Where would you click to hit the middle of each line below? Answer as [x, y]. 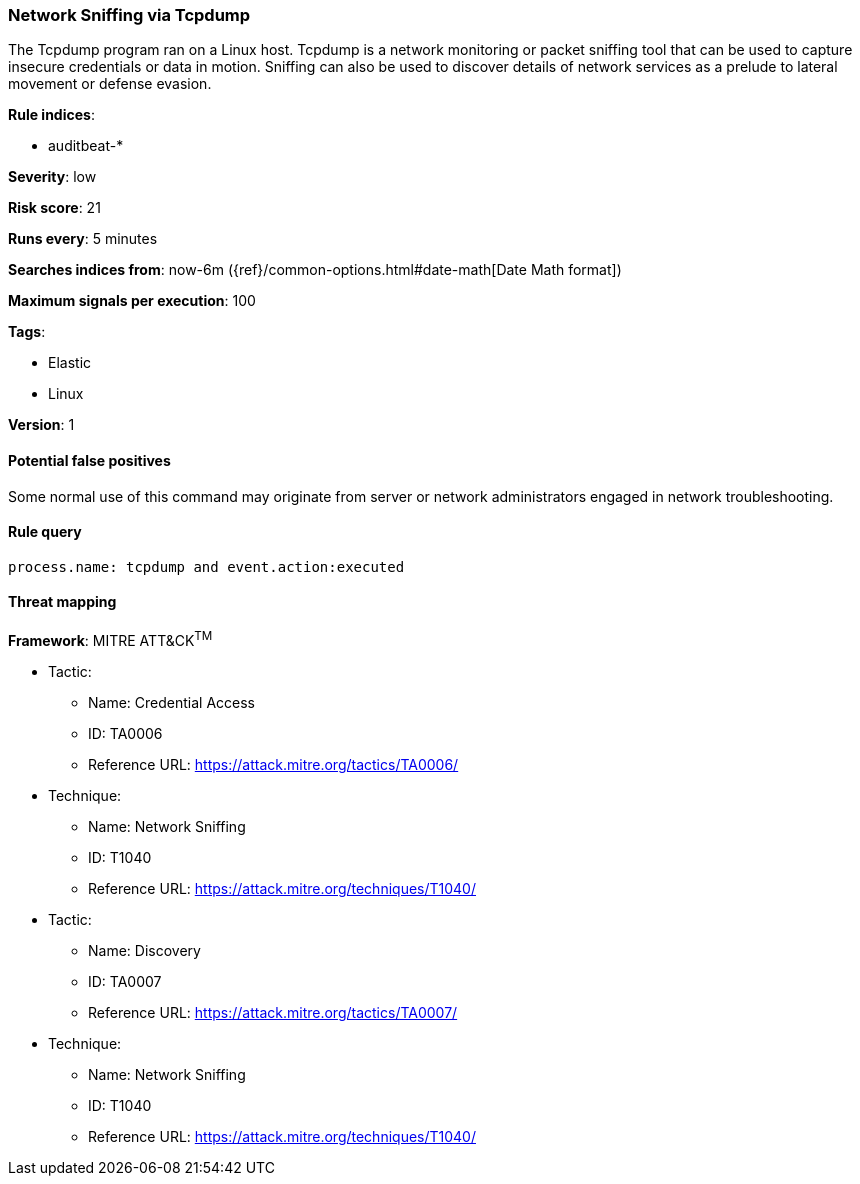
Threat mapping [62, 602]
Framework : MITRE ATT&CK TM [110, 639]
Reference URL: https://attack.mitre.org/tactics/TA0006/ [273, 764]
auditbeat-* [86, 146]
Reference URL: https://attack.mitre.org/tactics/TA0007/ [273, 1012]
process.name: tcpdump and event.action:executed [206, 566]
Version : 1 [41, 425]
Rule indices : [51, 115]
